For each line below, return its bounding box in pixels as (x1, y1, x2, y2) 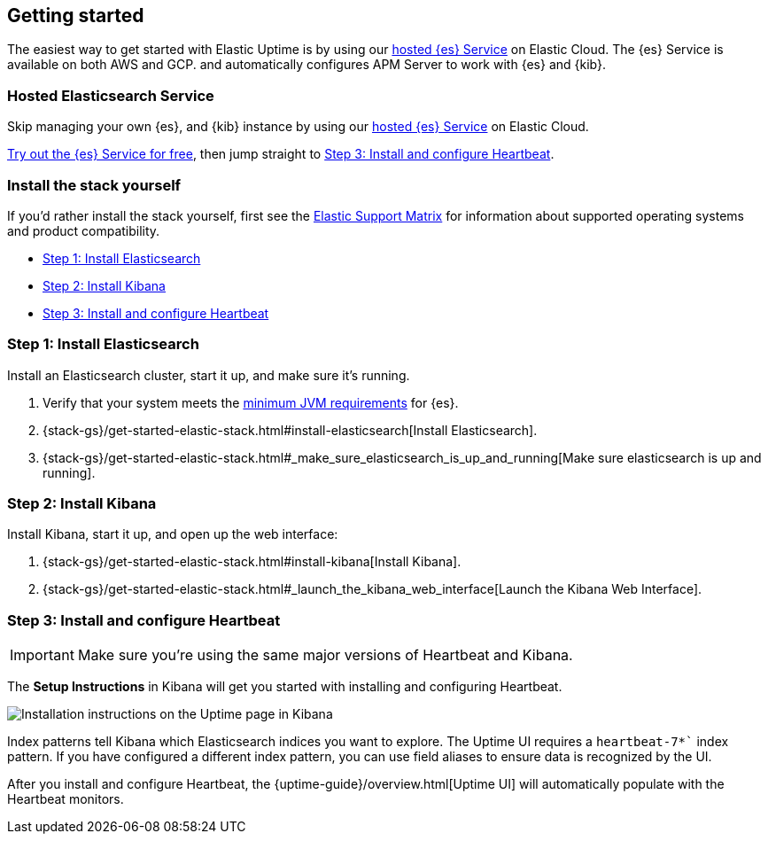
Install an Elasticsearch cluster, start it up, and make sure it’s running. (7, 367, 410, 383)
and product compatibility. (7, 222, 160, 238)
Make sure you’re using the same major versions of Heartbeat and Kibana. (77, 646, 573, 665)
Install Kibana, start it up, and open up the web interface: (7, 526, 338, 542)
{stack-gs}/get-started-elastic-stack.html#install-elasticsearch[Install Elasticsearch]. (43, 422, 538, 438)
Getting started (7, 4, 144, 27)
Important (10, 646, 74, 665)
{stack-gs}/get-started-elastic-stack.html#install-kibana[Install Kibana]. (43, 554, 462, 570)
